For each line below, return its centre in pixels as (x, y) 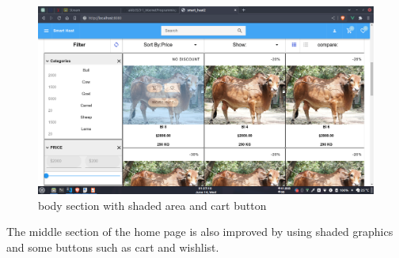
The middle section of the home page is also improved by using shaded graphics (200, 232)
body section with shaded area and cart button (152, 205)
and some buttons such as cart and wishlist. (113, 247)
